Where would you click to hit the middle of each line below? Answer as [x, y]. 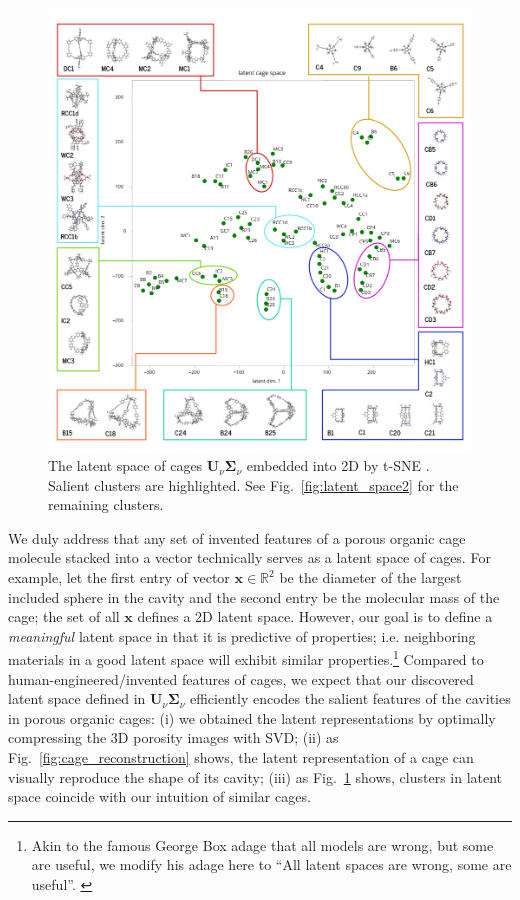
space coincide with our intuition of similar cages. [159, 796]
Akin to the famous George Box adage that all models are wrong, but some [262, 844]
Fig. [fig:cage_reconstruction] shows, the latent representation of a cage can [241, 757]
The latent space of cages [125, 465]
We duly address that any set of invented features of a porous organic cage [237, 537]
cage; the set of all [64, 616]
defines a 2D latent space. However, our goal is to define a [315, 616]
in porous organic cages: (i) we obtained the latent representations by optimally [252, 717]
